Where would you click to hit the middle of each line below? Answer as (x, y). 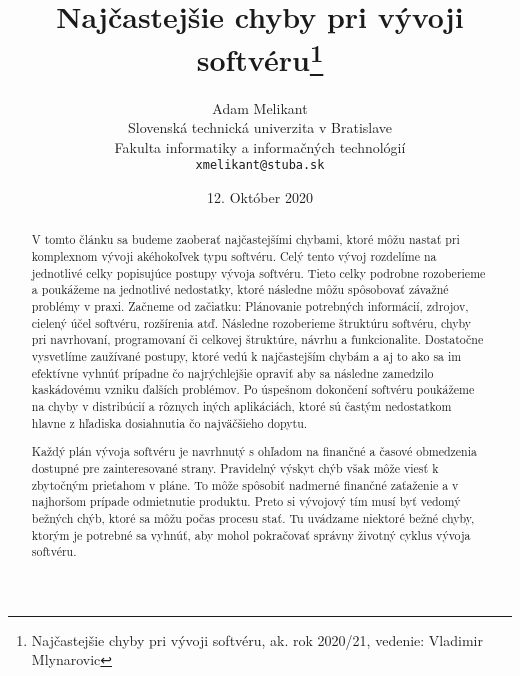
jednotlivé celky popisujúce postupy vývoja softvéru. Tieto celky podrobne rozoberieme (258, 272)
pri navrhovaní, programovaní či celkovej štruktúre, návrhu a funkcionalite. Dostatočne (257, 339)
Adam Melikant (260, 107)
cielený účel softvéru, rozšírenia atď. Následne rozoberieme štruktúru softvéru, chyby (251, 322)
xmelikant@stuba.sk (260, 165)
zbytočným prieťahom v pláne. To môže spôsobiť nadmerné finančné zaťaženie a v (245, 484)
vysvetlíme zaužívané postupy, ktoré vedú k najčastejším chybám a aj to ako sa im (246, 356)
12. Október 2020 (260, 197)
